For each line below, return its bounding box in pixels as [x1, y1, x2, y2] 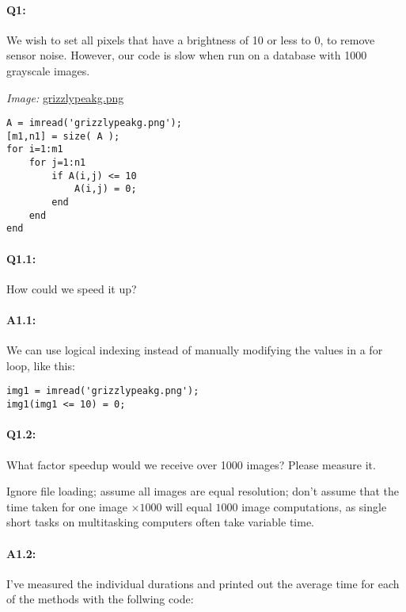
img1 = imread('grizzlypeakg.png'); [6, 385, 199, 397]
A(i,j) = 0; [74, 183, 137, 195]
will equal [165, 498, 212, 514]
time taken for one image [6, 498, 127, 514]
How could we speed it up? [6, 280, 137, 296]
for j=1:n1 [28, 157, 86, 169]
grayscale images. [6, 62, 90, 78]
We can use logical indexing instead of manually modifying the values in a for [6, 342, 383, 358]
